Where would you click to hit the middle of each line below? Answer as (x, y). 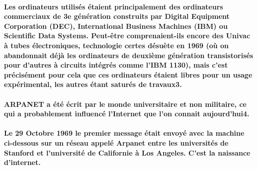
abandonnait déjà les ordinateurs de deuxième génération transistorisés (129, 55)
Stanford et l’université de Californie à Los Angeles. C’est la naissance (127, 152)
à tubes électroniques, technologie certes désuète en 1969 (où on (117, 45)
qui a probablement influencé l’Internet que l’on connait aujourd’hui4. (127, 114)
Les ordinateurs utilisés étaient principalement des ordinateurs (114, 6)
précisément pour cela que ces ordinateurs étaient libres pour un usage (128, 74)
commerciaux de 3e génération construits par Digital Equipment (117, 16)
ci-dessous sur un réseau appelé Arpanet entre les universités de (116, 142)
